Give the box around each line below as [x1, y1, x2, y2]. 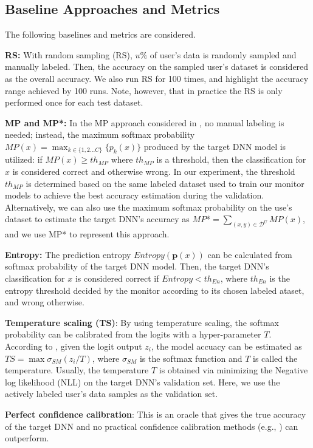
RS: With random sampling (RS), [5, 48, 132, 61]
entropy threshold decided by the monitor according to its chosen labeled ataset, [5, 283, 304, 296]
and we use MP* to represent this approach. [5, 228, 170, 240]
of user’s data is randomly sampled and [150, 48, 297, 61]
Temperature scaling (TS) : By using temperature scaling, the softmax [5, 316, 279, 328]
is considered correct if [75, 272, 159, 285]
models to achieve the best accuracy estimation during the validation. [5, 189, 264, 202]
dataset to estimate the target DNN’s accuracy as [5, 212, 190, 225]
